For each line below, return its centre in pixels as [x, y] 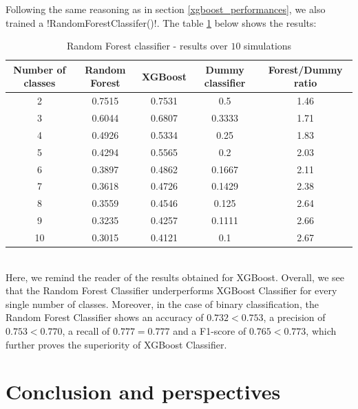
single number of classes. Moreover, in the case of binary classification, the [162, 303]
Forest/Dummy [305, 69]
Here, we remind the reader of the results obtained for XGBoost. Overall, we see [175, 277]
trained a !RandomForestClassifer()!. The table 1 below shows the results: [161, 22]
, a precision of [294, 317]
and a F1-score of [210, 331]
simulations [268, 46]
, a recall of [86, 331]
